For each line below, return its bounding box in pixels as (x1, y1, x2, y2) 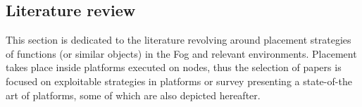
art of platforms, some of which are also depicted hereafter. (6, 87, 261, 102)
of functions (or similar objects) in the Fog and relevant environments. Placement (6, 46, 357, 61)
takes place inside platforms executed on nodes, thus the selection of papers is (6, 60, 342, 75)
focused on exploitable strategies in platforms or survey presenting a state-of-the (6, 73, 352, 88)
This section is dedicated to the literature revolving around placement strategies (6, 32, 351, 47)
